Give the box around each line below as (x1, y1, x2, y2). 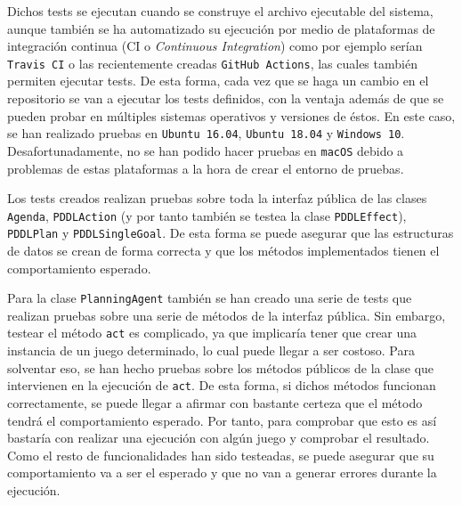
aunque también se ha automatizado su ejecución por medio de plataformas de (7, 19, 435, 37)
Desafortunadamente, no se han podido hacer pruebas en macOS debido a (7, 141, 404, 159)
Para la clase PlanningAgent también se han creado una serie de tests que (7, 289, 412, 307)
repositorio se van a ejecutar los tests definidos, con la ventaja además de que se (7, 89, 444, 108)
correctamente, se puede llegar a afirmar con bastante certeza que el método (7, 393, 423, 411)
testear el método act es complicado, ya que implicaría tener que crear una (7, 323, 417, 342)
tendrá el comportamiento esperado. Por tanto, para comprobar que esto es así (7, 411, 437, 429)
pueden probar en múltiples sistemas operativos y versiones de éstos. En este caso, (7, 106, 456, 125)
